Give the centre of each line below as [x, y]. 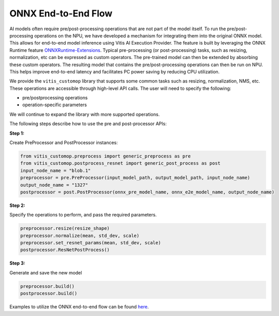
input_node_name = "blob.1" [55, 170]
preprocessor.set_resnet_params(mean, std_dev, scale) [91, 243]
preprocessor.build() [47, 286]
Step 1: [17, 133]
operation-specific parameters [55, 105]
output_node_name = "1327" [54, 185]
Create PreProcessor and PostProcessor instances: [64, 143]
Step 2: [17, 205]
